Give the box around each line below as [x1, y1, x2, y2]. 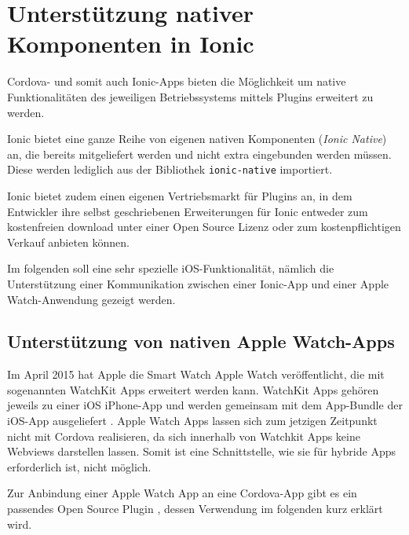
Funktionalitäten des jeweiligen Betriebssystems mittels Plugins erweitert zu [7, 88, 374, 104]
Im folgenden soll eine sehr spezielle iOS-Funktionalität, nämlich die [7, 260, 334, 277]
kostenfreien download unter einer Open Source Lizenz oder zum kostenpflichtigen [7, 218, 401, 235]
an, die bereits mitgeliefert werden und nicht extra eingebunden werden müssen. [7, 145, 392, 162]
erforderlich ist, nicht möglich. [7, 458, 152, 475]
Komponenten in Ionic [7, 27, 254, 60]
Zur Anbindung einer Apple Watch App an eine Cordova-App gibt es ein [7, 485, 357, 501]
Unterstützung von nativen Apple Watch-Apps [7, 329, 395, 354]
